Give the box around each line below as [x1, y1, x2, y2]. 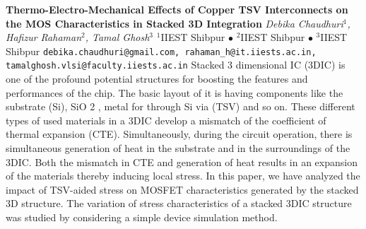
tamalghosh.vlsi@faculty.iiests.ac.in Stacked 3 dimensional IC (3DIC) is [6, 57, 346, 72]
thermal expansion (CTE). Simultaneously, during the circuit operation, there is [6, 127, 353, 141]
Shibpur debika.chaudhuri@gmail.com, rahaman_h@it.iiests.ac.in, [6, 43, 317, 58]
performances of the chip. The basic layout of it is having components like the [6, 85, 343, 100]
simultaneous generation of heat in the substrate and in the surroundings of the [6, 141, 350, 155]
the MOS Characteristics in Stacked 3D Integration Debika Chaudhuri [6, 16, 343, 30]
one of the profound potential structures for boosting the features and [6, 71, 308, 86]
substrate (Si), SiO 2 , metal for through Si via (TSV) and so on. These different [6, 99, 355, 114]
